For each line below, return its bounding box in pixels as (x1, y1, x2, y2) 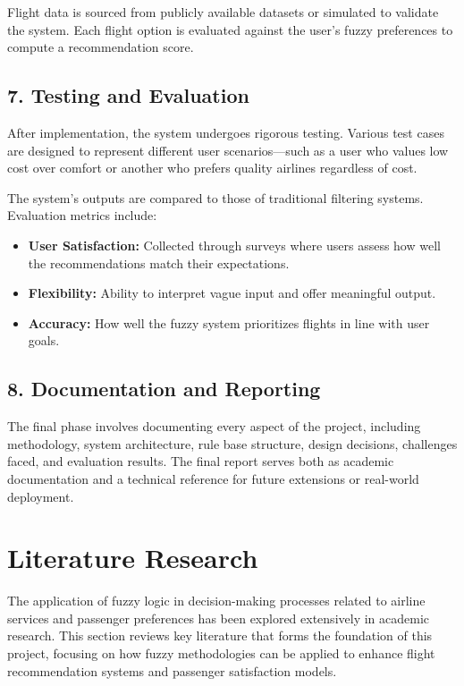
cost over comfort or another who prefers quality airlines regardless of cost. (7, 158, 418, 177)
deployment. (7, 487, 74, 505)
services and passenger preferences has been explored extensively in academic (7, 608, 430, 627)
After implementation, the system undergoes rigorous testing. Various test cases (7, 123, 444, 141)
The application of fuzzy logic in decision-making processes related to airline (7, 591, 426, 610)
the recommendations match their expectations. (28, 253, 290, 272)
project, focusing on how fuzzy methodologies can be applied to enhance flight (7, 644, 435, 662)
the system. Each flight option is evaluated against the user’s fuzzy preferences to (7, 20, 453, 38)
